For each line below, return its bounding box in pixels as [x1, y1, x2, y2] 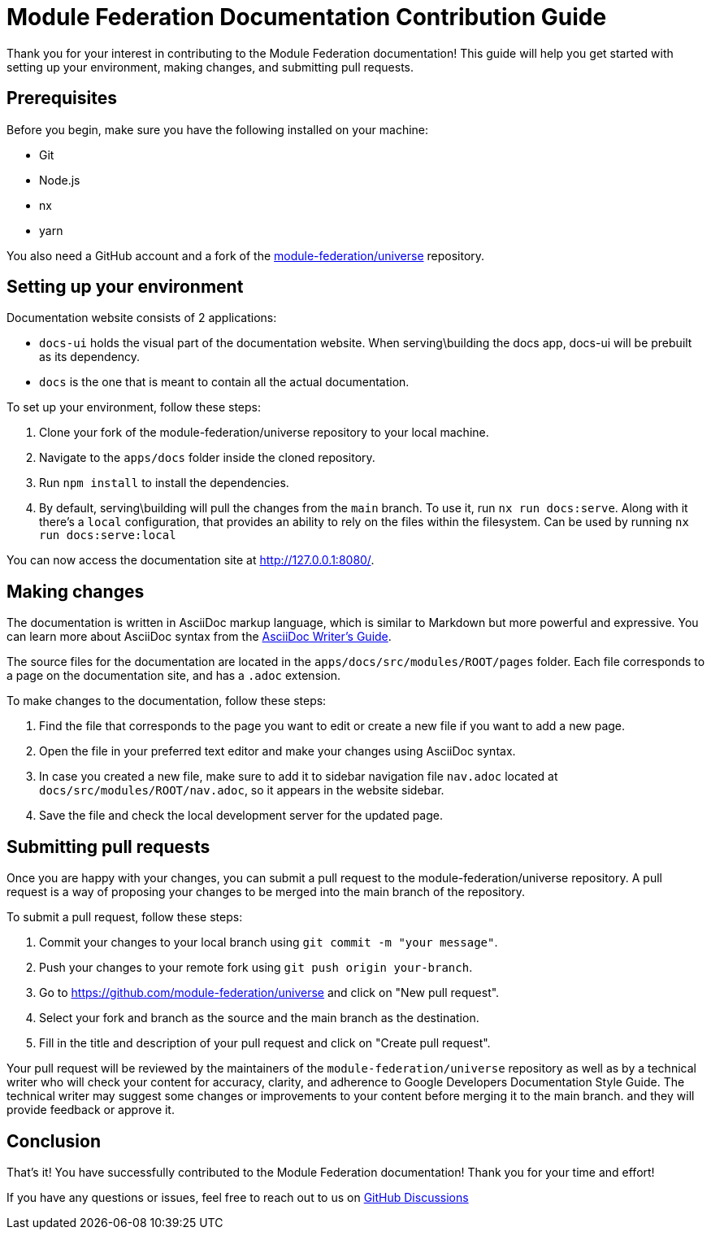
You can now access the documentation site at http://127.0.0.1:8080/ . [7, 553, 375, 568]
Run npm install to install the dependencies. [39, 476, 289, 490]
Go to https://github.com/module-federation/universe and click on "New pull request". [39, 986, 500, 1000]
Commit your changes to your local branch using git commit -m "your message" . [39, 935, 498, 950]
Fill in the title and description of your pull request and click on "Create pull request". [39, 1036, 491, 1051]
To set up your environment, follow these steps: [7, 400, 262, 415]
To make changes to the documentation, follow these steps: [7, 694, 327, 708]
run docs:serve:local [39, 529, 176, 542]
